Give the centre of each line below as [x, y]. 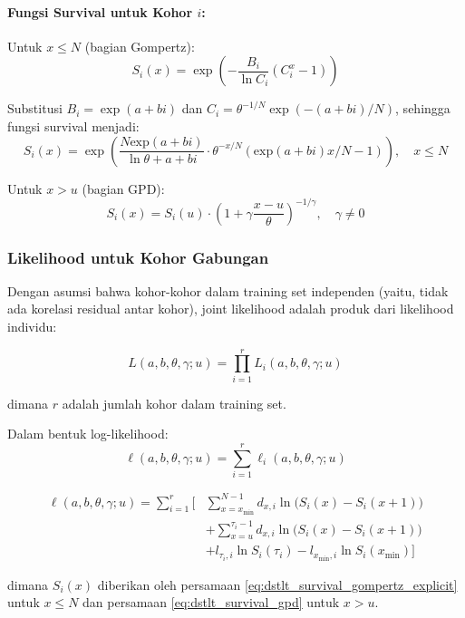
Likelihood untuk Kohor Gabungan [138, 257]
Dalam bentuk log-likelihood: [88, 434]
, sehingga [423, 108]
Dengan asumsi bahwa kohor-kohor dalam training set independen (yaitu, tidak [228, 290]
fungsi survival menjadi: [73, 126]
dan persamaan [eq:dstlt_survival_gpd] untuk [211, 602]
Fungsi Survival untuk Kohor [100, 11]
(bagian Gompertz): [140, 46]
